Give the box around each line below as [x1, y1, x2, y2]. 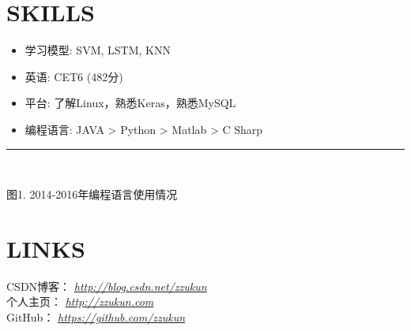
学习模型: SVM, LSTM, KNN [25, 42, 171, 58]
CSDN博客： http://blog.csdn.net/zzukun [6, 277, 207, 294]
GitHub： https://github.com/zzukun [6, 309, 186, 325]
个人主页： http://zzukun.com [6, 293, 154, 310]
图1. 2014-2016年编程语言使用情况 [6, 186, 178, 203]
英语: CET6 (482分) [25, 68, 123, 84]
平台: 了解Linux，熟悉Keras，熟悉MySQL [25, 95, 236, 111]
